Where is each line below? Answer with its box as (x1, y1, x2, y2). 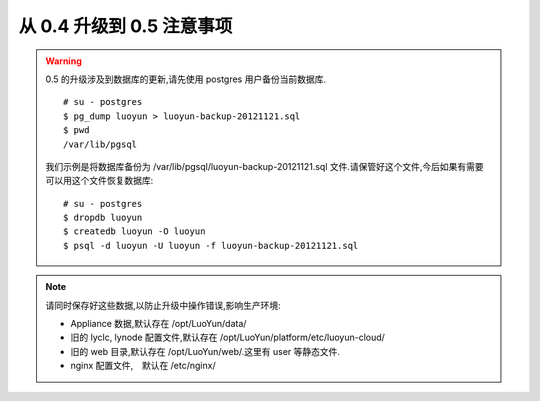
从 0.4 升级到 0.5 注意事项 (18, 15, 233, 37)
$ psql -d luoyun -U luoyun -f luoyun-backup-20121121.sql (63, 240, 359, 251)
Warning (45, 55, 82, 67)
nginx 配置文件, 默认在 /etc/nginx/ (70, 360, 216, 372)
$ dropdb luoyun (63, 212, 143, 224)
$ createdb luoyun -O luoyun (63, 226, 206, 237)
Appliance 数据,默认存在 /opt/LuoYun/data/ (70, 318, 247, 330)
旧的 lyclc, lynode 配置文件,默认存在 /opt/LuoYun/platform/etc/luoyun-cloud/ (70, 331, 385, 344)
